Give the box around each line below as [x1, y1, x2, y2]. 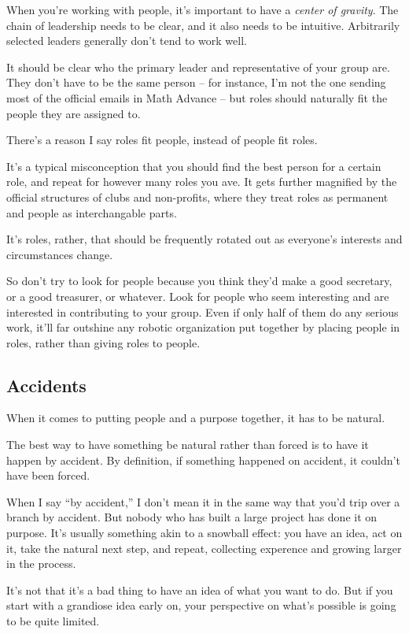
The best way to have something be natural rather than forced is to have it [6, 436, 369, 453]
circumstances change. [6, 246, 113, 262]
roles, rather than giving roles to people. [6, 334, 201, 350]
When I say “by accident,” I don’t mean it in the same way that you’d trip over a [6, 493, 400, 510]
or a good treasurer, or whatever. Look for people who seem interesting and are [6, 287, 389, 304]
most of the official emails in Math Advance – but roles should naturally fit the [6, 89, 388, 106]
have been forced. [6, 467, 90, 484]
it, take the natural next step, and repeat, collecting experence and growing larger [6, 539, 402, 556]
